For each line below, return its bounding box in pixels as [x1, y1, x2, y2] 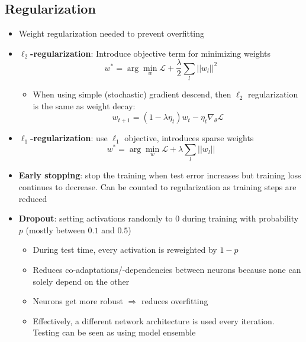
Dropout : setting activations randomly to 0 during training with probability [18, 212, 299, 224]
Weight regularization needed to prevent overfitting [18, 27, 205, 40]
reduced [18, 192, 47, 204]
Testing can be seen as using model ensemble [33, 326, 196, 338]
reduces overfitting [141, 295, 208, 307]
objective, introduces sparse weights [124, 132, 254, 144]
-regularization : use [30, 132, 108, 144]
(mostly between [25, 223, 85, 236]
